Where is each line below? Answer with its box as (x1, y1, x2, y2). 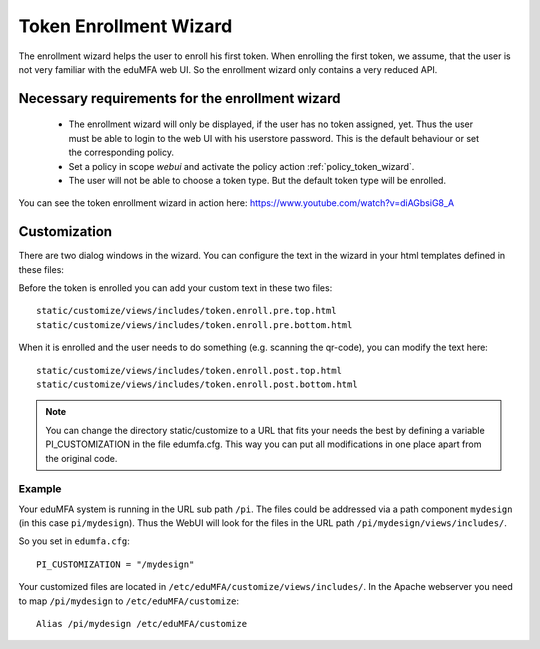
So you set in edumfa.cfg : (18, 535, 130, 547)
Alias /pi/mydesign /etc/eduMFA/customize (36, 618, 248, 629)
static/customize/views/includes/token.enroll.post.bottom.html (36, 378, 359, 390)
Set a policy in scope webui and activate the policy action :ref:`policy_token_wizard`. (68, 160, 415, 172)
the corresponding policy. (68, 146, 175, 159)
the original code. (45, 452, 118, 464)
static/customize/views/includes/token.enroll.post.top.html (36, 365, 342, 376)
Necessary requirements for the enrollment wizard (18, 90, 341, 107)
